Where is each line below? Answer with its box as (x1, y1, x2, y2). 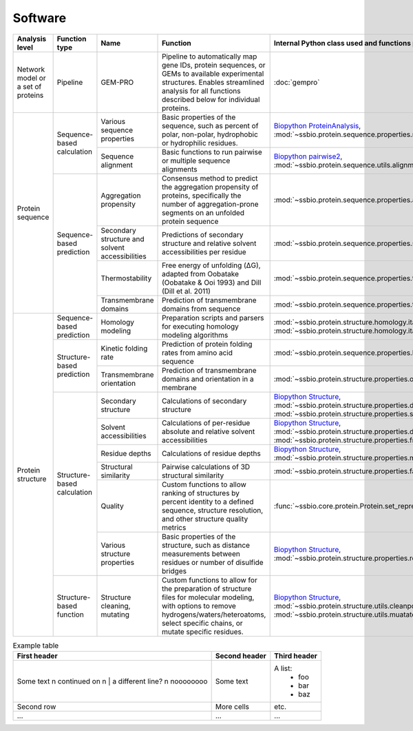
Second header (215, 651, 266, 661)
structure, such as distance (162, 540, 251, 550)
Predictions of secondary (162, 229, 244, 239)
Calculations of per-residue (162, 418, 251, 427)
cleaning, (100, 601, 131, 610)
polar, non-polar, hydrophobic (162, 130, 258, 139)
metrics (162, 522, 187, 532)
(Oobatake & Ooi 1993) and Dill (162, 278, 262, 287)
